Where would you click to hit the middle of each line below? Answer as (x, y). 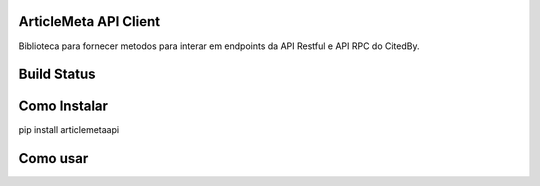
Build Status (57, 74)
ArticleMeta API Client (89, 21)
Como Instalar (63, 106)
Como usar (53, 158)
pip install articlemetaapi (69, 130)
